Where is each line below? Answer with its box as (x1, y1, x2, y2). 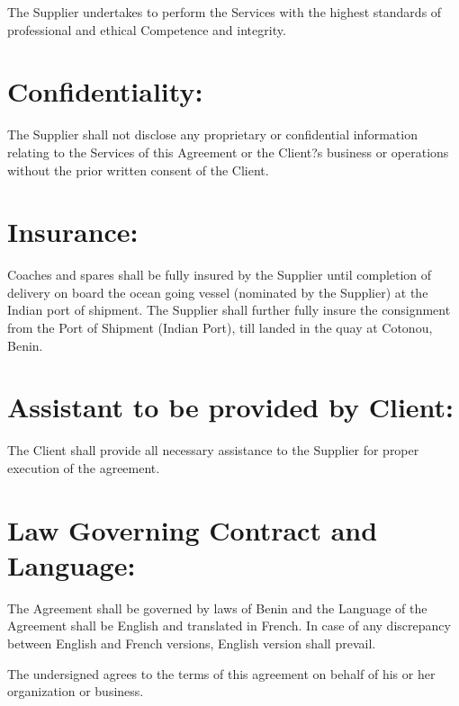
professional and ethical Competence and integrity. (7, 20, 286, 39)
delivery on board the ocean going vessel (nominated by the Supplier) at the (7, 282, 428, 301)
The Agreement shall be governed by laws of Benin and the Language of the (7, 598, 427, 617)
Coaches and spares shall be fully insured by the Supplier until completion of (7, 265, 432, 284)
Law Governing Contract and (7, 511, 378, 548)
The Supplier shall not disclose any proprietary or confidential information (7, 125, 418, 144)
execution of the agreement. (7, 458, 160, 477)
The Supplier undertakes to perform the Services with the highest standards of (7, 3, 442, 21)
